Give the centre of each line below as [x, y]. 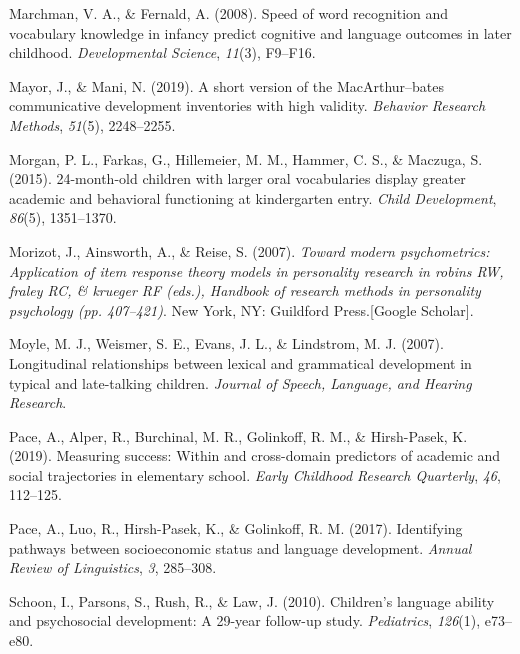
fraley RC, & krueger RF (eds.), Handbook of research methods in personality [245, 290]
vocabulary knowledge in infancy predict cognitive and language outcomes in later [260, 32]
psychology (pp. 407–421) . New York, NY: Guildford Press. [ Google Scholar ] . [241, 309]
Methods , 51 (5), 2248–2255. [92, 124]
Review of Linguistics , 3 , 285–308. [113, 567]
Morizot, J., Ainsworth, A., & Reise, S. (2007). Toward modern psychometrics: [249, 250]
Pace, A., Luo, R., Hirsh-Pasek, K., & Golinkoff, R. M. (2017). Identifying [236, 528]
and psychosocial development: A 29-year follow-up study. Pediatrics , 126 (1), [245, 620]
